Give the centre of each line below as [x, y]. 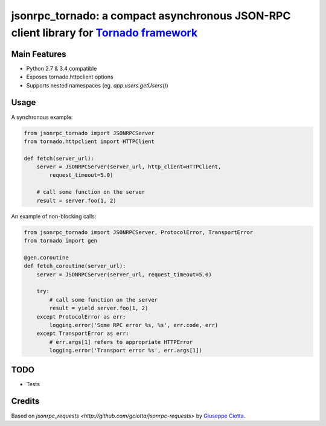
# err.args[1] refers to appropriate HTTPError [121, 342]
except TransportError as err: [83, 334]
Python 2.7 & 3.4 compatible [62, 68]
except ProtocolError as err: [81, 316]
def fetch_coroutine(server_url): [75, 266]
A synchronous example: [42, 117]
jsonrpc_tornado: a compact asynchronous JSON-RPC [151, 16]
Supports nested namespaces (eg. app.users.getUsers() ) [97, 85]
